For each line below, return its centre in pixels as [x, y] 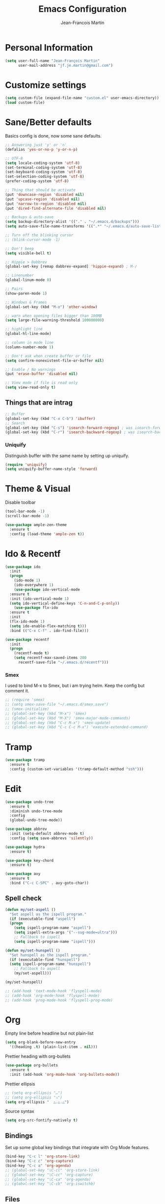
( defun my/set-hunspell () [33, 950]
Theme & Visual [38, 489]
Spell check [23, 898]
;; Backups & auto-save [29, 217]
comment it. [17, 691]
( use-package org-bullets [31, 1066]
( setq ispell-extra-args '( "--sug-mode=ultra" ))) [66, 932]
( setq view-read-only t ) [30, 387]
